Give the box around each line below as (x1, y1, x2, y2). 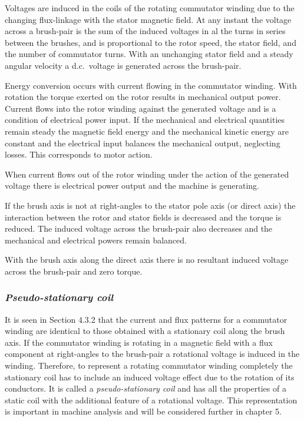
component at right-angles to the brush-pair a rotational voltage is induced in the (5, 348, 300, 360)
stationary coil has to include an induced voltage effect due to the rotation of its (5, 370, 295, 383)
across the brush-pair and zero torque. (5, 265, 143, 277)
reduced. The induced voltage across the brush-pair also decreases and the (5, 222, 273, 235)
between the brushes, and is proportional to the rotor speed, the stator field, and (5, 36, 296, 48)
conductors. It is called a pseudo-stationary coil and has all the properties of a (5, 382, 286, 395)
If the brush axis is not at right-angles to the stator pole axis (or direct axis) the (5, 199, 296, 211)
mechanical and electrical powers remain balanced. (5, 233, 187, 246)
